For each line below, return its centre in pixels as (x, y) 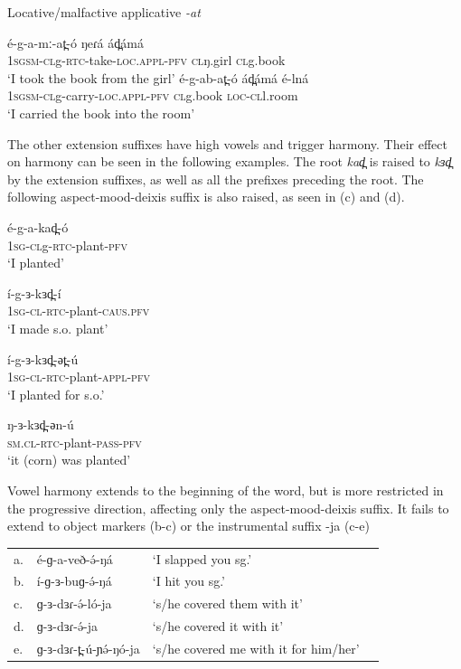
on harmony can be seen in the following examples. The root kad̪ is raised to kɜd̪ (230, 161)
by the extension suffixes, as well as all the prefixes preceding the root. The (216, 179)
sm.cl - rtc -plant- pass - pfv (75, 442)
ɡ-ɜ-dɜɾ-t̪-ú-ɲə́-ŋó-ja (88, 648)
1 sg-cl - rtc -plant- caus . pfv (79, 311)
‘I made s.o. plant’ (58, 328)
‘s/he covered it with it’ (218, 626)
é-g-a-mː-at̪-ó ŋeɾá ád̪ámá (75, 42)
